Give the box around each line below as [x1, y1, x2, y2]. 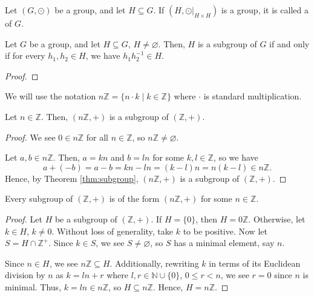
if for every [5, 49, 45, 62]
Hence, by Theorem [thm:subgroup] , [5, 172, 139, 184]
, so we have [213, 151, 258, 164]
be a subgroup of [54, 212, 117, 225]
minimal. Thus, [5, 280, 62, 293]
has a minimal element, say [174, 236, 275, 249]
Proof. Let [5, 212, 42, 225]
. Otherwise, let [248, 212, 306, 225]
